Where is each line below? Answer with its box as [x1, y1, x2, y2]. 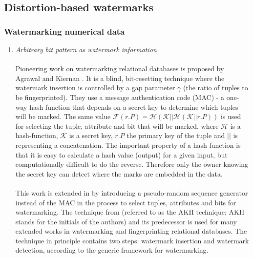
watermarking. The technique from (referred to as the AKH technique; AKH [15, 207, 245, 217]
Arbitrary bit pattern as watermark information [15, 44, 157, 54]
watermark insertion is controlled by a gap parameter [15, 82, 175, 93]
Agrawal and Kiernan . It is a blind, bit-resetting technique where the [15, 73, 225, 83]
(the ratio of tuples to [183, 82, 248, 93]
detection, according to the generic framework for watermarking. [15, 245, 209, 255]
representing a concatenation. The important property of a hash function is [15, 139, 241, 150]
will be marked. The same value [15, 111, 111, 121]
